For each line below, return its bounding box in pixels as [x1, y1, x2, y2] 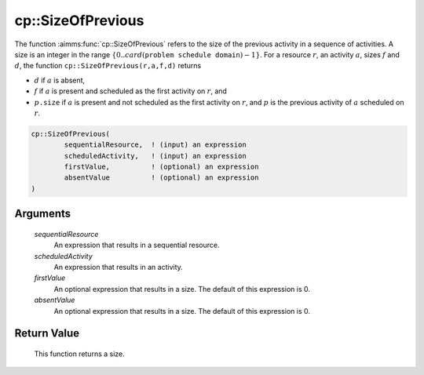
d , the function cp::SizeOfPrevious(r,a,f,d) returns [14, 61, 202, 71]
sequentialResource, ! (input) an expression [64, 140, 247, 149]
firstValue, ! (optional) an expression [64, 162, 259, 172]
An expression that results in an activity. [53, 263, 184, 271]
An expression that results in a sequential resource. [53, 240, 220, 250]
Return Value [14, 326, 80, 340]
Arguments [14, 207, 71, 220]
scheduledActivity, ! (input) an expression [64, 151, 247, 160]
